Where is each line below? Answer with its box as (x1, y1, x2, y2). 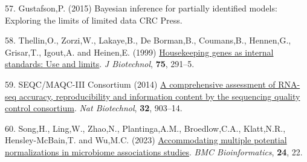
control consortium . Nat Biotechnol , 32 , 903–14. (5, 102, 183, 114)
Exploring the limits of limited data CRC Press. (5, 13, 183, 26)
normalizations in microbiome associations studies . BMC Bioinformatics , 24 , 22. (5, 145, 303, 158)
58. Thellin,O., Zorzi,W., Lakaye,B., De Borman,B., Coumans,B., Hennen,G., (5, 34, 291, 47)
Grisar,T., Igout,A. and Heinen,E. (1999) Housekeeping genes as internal (5, 45, 274, 58)
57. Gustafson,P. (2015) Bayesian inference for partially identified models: (5, 2, 277, 14)
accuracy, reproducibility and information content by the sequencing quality (19, 89, 300, 102)
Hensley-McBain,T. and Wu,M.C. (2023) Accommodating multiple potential (5, 134, 287, 146)
